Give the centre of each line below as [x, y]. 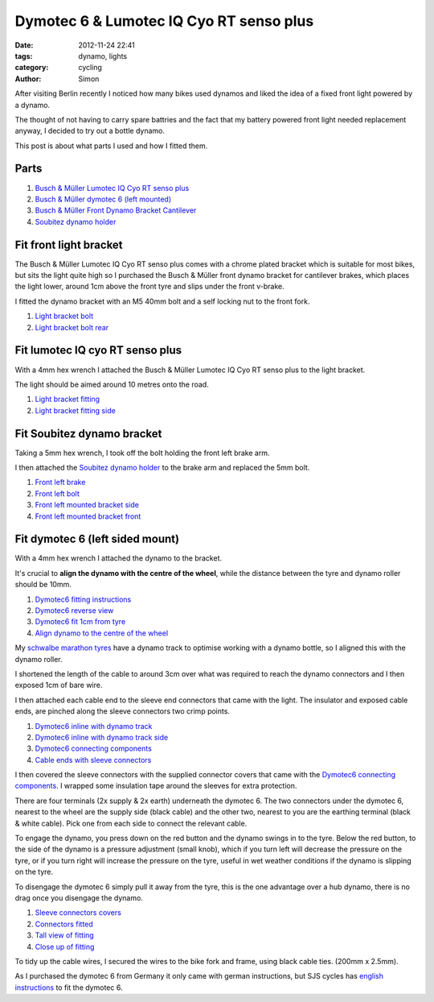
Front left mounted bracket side [87, 505]
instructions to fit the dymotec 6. [69, 988]
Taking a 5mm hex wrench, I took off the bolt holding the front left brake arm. [142, 453]
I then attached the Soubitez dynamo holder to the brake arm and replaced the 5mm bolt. [162, 467]
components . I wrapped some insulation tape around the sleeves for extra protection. [156, 786]
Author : [28, 79]
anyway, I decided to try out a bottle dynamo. [90, 131]
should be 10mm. [43, 585]
